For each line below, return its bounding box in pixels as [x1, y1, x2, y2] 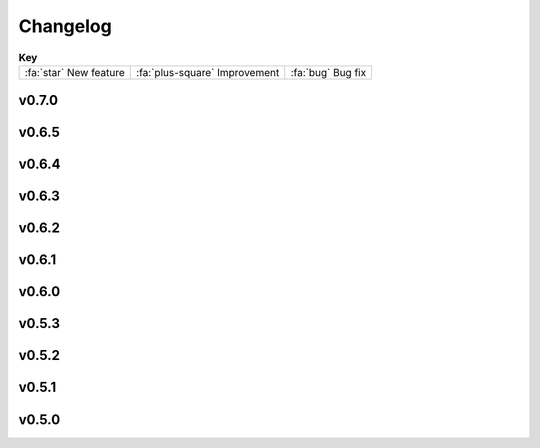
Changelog [18, 15, 112, 37]
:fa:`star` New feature [24, 65, 125, 79]
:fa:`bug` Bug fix [290, 65, 367, 79]
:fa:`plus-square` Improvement [136, 65, 280, 79]
